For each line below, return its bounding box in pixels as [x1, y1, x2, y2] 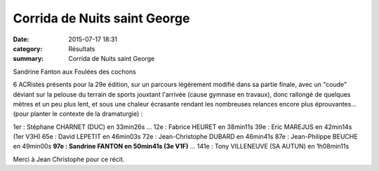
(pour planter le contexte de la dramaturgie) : [13, 109, 143, 118]
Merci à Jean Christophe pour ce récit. [13, 155, 125, 163]
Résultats [68, 44, 95, 53]
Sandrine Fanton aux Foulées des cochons [13, 67, 136, 76]
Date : [13, 35, 29, 43]
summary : [13, 55, 44, 63]
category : [13, 44, 43, 53]
